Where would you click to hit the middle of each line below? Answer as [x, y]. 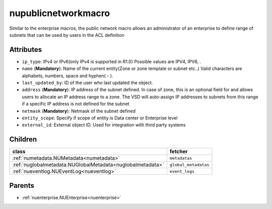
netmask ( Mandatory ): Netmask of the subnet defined [79, 111]
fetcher [179, 152]
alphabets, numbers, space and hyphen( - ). [67, 76]
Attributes [26, 50]
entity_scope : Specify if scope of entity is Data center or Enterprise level [100, 118]
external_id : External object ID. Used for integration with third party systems [104, 125]
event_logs [182, 171]
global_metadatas [189, 164]
